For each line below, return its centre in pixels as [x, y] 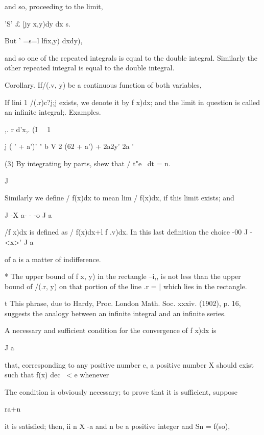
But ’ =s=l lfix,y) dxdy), [44, 41]
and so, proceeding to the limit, [54, 6]
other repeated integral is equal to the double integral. [90, 68]
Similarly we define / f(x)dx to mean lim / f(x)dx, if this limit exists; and [119, 198]
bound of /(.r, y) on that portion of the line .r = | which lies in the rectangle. [126, 286]
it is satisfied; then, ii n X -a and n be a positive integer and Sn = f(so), [117, 426]
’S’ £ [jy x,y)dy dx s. [38, 23]
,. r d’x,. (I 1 [28, 129]
